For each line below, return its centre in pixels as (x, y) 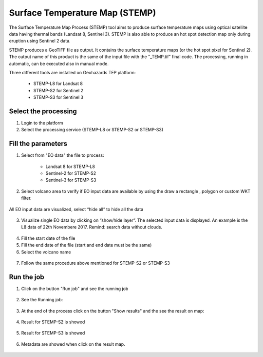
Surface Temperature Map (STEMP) (83, 13)
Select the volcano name (46, 252)
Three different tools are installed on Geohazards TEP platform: (72, 72)
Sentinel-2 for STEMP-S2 (71, 173)
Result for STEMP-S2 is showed (53, 322)
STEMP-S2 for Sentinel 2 (58, 90)
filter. (26, 198)
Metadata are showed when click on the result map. (73, 344)
